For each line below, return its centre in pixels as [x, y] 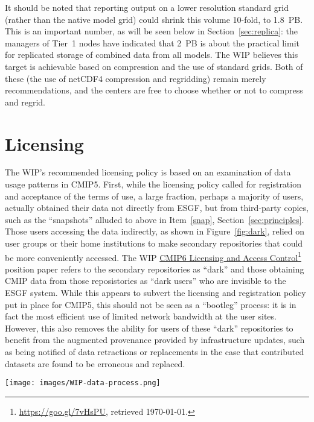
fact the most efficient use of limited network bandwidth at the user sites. [141, 316]
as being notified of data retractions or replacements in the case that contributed [155, 352]
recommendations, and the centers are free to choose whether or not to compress [154, 90]
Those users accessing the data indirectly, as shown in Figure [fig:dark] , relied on [155, 231]
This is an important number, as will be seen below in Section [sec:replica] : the [152, 31]
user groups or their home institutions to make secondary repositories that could [154, 243]
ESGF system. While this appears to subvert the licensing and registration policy [155, 293]
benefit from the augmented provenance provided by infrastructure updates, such [155, 340]
